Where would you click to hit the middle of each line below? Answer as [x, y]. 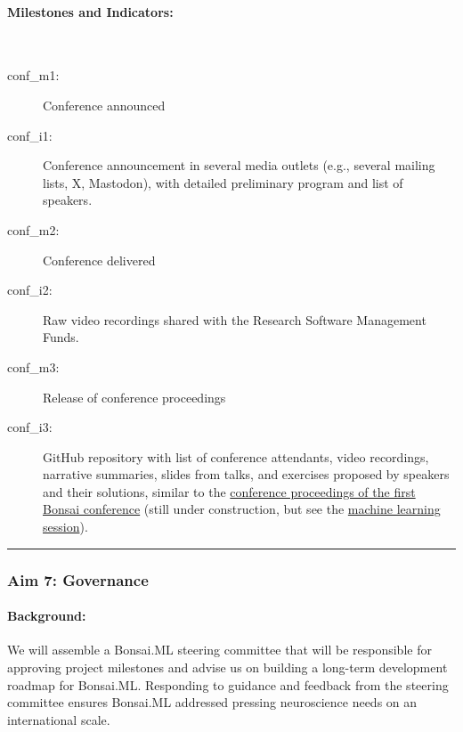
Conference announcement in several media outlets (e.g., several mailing [239, 165]
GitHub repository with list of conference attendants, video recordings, [236, 456]
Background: [47, 616]
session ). [65, 527]
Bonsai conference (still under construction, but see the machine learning [242, 509]
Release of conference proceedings [134, 397]
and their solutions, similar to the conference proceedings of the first [229, 491]
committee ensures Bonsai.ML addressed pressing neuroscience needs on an [212, 702]
